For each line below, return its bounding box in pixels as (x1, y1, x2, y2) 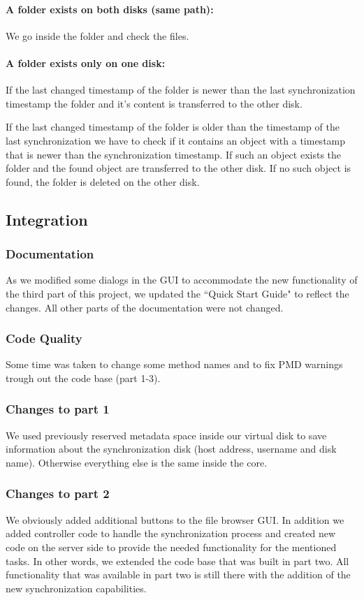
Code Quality (6, 330, 82, 347)
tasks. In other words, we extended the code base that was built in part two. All (6, 553, 349, 568)
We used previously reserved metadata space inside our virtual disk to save (6, 427, 327, 442)
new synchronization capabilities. (6, 580, 147, 595)
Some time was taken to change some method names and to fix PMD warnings (6, 357, 343, 372)
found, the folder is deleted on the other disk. (6, 174, 200, 189)
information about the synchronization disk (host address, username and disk (6, 441, 337, 456)
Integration (6, 208, 88, 230)
